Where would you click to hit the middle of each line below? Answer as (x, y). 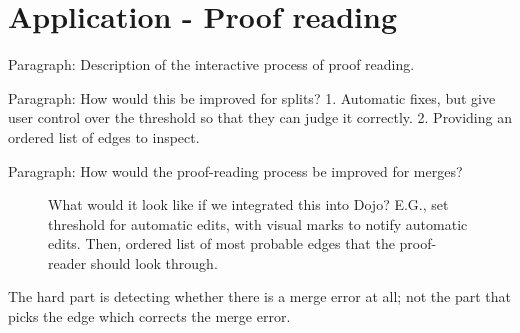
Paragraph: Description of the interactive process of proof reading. (211, 64)
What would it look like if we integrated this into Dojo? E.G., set (248, 204)
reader (67, 262)
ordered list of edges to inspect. (104, 136)
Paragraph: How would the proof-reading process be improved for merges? (235, 170)
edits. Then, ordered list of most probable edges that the (221, 243)
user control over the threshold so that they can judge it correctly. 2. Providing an (260, 117)
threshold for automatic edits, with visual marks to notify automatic (258, 223)
